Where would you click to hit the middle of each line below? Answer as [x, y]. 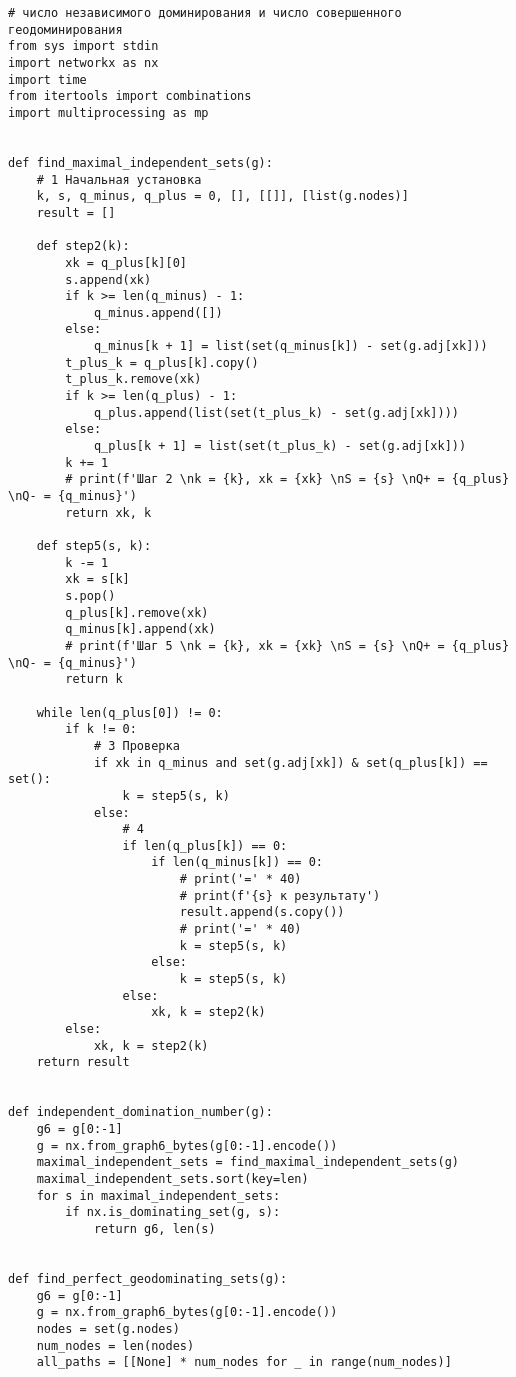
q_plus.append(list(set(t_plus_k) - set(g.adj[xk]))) [276, 412]
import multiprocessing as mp [108, 112]
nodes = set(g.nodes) [108, 1328]
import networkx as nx [83, 62]
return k [94, 679]
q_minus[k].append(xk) [140, 629]
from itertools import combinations [130, 96]
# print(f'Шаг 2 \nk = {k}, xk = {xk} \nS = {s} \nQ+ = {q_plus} [287, 479]
